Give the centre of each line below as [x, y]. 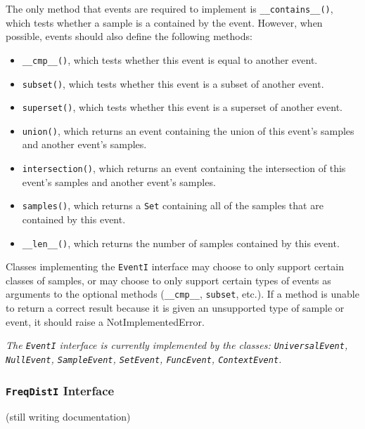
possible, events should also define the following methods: [129, 36]
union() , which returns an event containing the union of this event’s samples [188, 130]
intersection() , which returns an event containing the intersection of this [184, 168]
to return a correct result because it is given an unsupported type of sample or [175, 308]
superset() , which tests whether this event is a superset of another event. [182, 107]
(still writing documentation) [68, 417]
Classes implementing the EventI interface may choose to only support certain [175, 266]
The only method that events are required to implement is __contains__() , [169, 8]
